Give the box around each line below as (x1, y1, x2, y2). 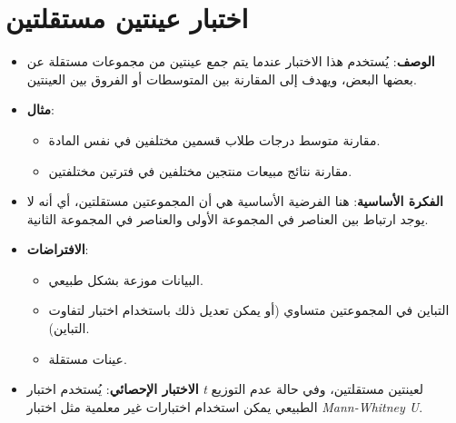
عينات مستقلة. (48, 349, 127, 368)
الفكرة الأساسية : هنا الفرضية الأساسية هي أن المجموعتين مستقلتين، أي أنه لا (26, 192, 443, 211)
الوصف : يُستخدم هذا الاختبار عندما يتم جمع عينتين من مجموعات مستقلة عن (26, 52, 435, 71)
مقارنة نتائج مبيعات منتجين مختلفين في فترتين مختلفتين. (48, 161, 352, 180)
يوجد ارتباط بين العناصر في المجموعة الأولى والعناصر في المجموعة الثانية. (26, 209, 429, 228)
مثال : (26, 100, 55, 119)
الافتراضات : (26, 240, 89, 259)
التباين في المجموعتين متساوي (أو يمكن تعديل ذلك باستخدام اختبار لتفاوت (48, 300, 450, 320)
